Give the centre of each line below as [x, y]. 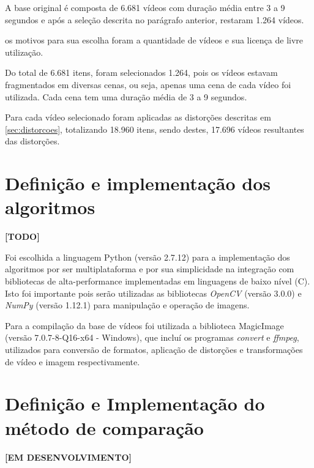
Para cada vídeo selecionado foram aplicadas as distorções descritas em [138, 117]
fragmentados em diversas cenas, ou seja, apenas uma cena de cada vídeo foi [148, 84]
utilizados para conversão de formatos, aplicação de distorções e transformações [154, 349]
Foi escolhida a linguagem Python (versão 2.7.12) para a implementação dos [148, 257]
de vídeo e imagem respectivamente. [73, 361]
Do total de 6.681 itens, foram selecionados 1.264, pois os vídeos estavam [141, 72]
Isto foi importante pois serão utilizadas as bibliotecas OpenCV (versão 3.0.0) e [153, 293]
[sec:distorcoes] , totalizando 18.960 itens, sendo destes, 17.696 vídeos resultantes [155, 129]
